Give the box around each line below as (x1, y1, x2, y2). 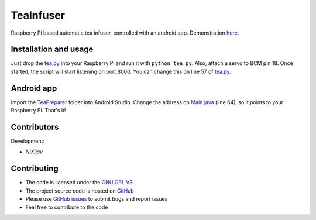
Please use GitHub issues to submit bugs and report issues (25, 195, 168, 202)
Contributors (11, 122, 59, 132)
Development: (11, 137, 45, 145)
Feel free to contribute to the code (25, 204, 108, 211)
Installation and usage (11, 44, 94, 54)
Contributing (11, 164, 59, 174)
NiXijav (25, 148, 43, 155)
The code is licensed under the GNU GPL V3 (25, 179, 133, 186)
